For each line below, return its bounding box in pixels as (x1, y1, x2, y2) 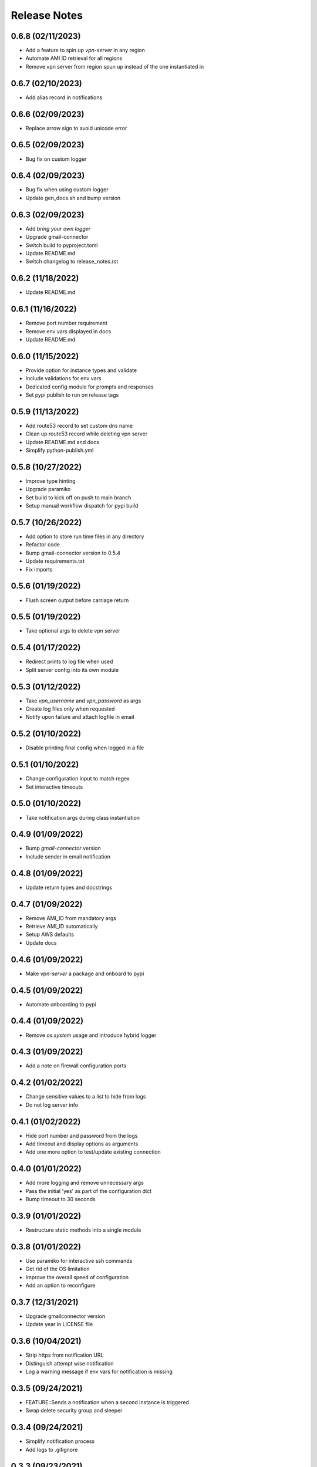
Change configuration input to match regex (25, 775, 130, 782)
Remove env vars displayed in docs (25, 327, 112, 334)
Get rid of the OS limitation (25, 1265, 90, 1273)
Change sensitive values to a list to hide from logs (25, 1093, 146, 1100)
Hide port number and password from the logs (25, 1132, 138, 1139)
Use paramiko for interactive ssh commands (25, 1257, 133, 1264)
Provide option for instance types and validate (25, 367, 137, 374)
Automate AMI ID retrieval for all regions (25, 55, 123, 62)
